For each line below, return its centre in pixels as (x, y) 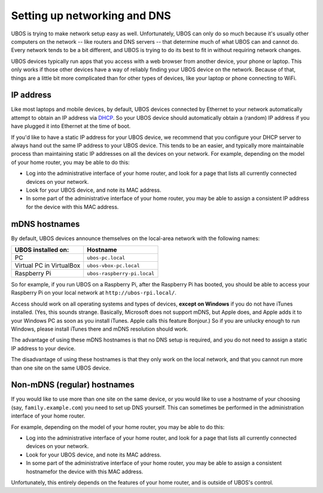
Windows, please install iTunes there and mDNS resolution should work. (100, 329)
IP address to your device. (43, 348)
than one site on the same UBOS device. (61, 368)
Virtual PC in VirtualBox (48, 265)
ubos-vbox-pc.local (113, 266)
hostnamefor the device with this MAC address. (85, 471)
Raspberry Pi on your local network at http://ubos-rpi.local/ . (94, 293)
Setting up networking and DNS (91, 16)
